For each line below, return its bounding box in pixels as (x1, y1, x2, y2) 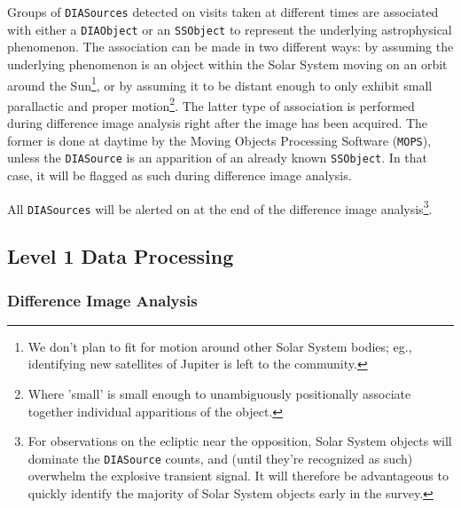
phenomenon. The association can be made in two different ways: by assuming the (7, 37, 454, 56)
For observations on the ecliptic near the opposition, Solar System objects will (27, 432, 452, 450)
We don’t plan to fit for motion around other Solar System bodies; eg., (27, 337, 412, 355)
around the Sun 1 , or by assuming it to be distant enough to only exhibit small (7, 73, 433, 94)
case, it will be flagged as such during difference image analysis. (7, 165, 352, 184)
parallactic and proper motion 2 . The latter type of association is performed (7, 93, 415, 115)
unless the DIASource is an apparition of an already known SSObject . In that (7, 148, 428, 167)
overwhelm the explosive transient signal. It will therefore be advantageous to (27, 466, 449, 485)
